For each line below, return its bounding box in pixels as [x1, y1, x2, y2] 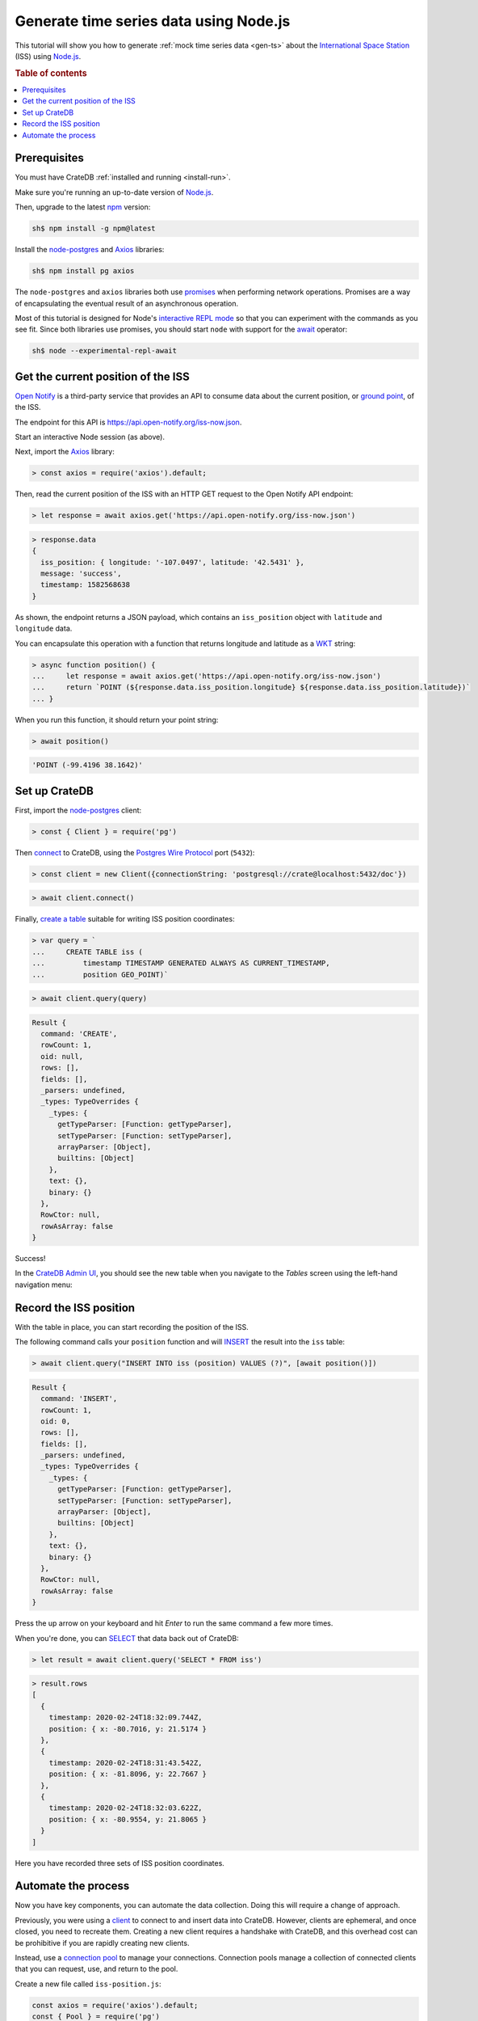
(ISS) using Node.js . [15, 51, 82, 61]
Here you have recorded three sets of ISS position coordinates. [15, 1858, 225, 1867]
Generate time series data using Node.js [15, 12, 291, 30]
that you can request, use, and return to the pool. [15, 1964, 178, 1974]
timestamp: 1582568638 [40, 580, 131, 589]
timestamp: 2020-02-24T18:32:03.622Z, [48, 1804, 203, 1812]
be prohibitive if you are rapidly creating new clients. [15, 1938, 190, 1947]
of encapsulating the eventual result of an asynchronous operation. [15, 298, 238, 308]
